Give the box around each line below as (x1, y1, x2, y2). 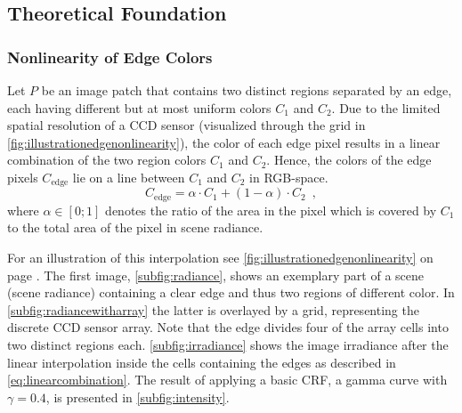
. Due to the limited (331, 98, 441, 117)
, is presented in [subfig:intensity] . (45, 387, 230, 406)
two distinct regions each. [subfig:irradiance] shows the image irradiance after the (7, 336, 449, 354)
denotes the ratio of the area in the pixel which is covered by (105, 200, 437, 219)
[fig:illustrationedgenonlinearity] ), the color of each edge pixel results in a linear (7, 133, 441, 151)
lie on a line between (72, 167, 185, 186)
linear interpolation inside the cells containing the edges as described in (7, 352, 396, 371)
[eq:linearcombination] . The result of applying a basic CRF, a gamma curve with (7, 370, 448, 389)
